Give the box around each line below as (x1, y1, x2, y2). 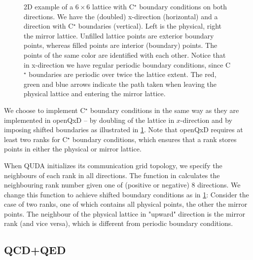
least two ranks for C (4, 134, 68, 144)
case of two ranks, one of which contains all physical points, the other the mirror (4, 199, 248, 209)
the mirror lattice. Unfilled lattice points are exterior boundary (24, 30, 214, 40)
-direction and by (180, 114, 232, 125)
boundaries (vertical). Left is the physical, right (78, 21, 222, 31)
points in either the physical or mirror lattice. (4, 144, 142, 154)
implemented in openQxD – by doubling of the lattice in (4, 114, 175, 125)
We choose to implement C (4, 105, 85, 115)
